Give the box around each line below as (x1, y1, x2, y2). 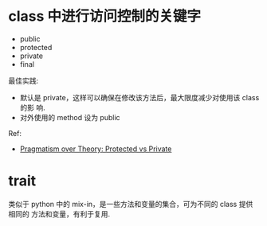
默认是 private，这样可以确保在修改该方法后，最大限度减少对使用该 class (19, 92, 260, 102)
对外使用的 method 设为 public (19, 112, 121, 122)
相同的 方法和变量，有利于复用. (8, 208, 110, 219)
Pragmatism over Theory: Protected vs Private (19, 144, 172, 154)
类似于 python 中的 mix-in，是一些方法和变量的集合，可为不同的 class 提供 (8, 199, 253, 208)
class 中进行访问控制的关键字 (8, 7, 202, 25)
